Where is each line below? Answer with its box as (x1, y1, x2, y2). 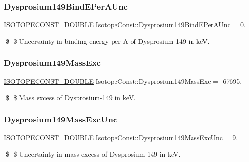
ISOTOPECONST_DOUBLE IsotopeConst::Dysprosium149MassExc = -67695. (4, 76, 242, 86)
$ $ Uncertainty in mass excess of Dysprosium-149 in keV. (5, 148, 181, 159)
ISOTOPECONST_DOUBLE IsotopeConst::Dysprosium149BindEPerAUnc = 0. (4, 20, 246, 30)
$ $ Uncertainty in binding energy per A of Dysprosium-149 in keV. (5, 36, 210, 46)
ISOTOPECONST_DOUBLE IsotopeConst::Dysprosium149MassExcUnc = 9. (4, 132, 238, 142)
